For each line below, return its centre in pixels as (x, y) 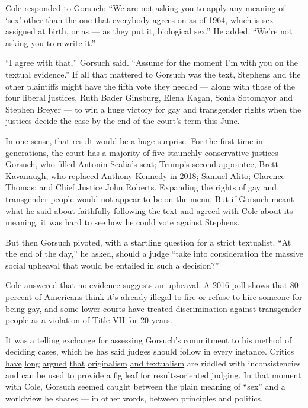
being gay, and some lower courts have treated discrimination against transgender (153, 308)
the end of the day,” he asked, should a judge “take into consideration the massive (154, 254)
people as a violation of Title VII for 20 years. (89, 320)
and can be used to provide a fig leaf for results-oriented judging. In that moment (153, 374)
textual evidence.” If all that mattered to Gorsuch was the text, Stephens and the (153, 74)
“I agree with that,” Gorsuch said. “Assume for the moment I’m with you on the (152, 63)
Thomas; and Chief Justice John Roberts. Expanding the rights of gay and (141, 187)
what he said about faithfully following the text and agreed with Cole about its (149, 210)
